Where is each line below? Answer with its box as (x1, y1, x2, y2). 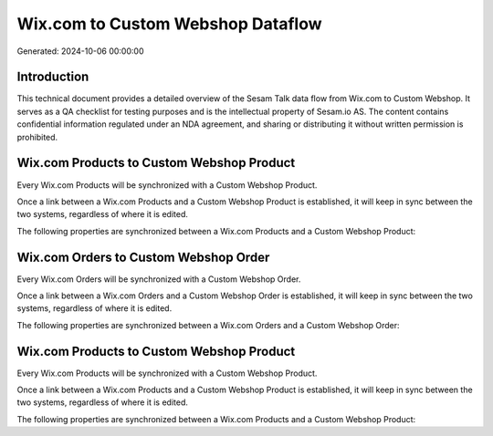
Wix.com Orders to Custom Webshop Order (16, 249, 270, 265)
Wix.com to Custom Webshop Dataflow (16, 14, 323, 34)
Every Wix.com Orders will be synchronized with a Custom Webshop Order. (16, 274, 301, 285)
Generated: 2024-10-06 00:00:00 (16, 46, 144, 57)
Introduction (16, 69, 89, 85)
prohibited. (16, 131, 58, 142)
